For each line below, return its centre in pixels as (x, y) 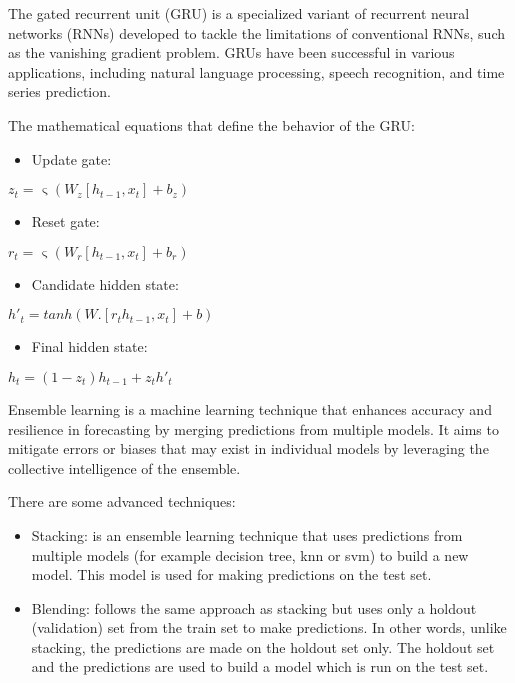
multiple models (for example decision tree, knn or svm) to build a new (250, 554)
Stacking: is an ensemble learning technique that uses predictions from (247, 534)
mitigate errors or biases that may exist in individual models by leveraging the (248, 448)
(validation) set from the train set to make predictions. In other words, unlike (269, 627)
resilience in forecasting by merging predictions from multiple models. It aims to (253, 428)
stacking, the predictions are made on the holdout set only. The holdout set (263, 646)
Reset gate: (65, 221)
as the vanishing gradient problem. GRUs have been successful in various (231, 52)
